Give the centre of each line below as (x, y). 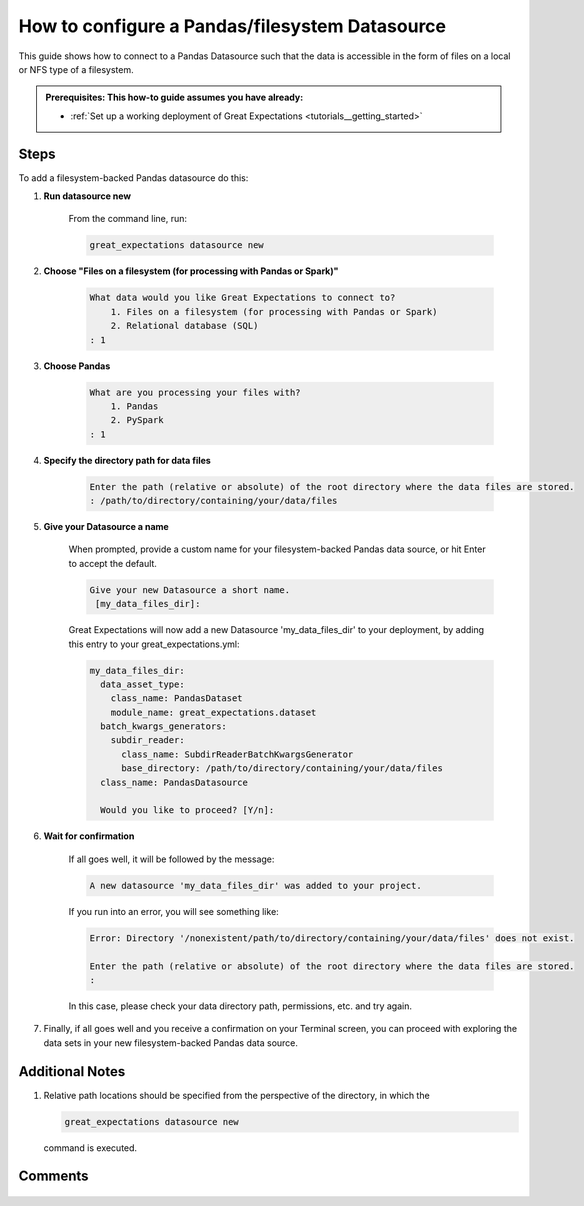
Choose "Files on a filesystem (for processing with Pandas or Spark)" (191, 271)
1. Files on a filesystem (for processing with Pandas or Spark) (274, 311)
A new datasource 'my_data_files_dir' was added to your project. (255, 885)
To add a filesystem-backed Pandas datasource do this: (133, 177)
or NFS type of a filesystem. (76, 69)
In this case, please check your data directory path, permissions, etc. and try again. (240, 1006)
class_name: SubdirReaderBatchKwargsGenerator (237, 754)
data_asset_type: (142, 684)
